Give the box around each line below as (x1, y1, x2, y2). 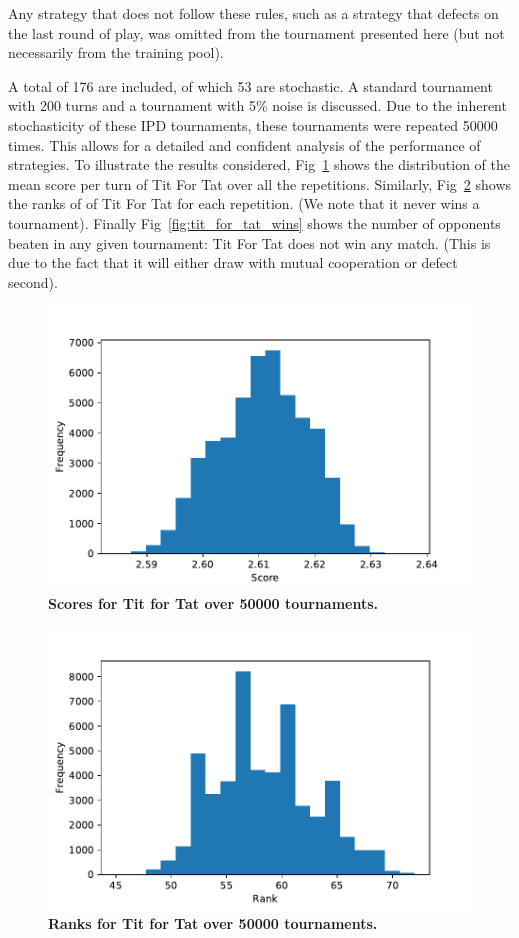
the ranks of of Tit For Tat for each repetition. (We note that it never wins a (8, 193, 480, 214)
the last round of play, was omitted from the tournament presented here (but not (8, 22, 505, 43)
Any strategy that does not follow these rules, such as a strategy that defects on (8, 3, 499, 23)
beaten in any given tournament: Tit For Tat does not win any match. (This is (8, 232, 491, 253)
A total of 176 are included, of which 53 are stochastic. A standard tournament (8, 75, 493, 96)
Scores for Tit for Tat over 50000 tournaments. (48, 592, 379, 613)
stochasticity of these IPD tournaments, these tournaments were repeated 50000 (8, 114, 498, 135)
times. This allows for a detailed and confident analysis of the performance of (8, 134, 481, 155)
